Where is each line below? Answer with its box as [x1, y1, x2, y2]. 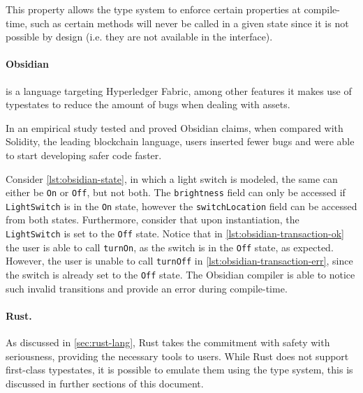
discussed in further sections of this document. [6, 376, 204, 390]
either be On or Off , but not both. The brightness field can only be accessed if [6, 185, 346, 200]
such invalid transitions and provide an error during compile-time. [6, 281, 288, 295]
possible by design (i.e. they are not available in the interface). [6, 29, 273, 44]
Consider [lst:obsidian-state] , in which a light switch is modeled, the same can [6, 171, 338, 186]
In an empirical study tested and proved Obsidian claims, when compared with [6, 120, 343, 135]
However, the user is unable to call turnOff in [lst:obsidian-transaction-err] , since [6, 253, 353, 268]
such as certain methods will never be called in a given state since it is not [30, 15, 349, 30]
